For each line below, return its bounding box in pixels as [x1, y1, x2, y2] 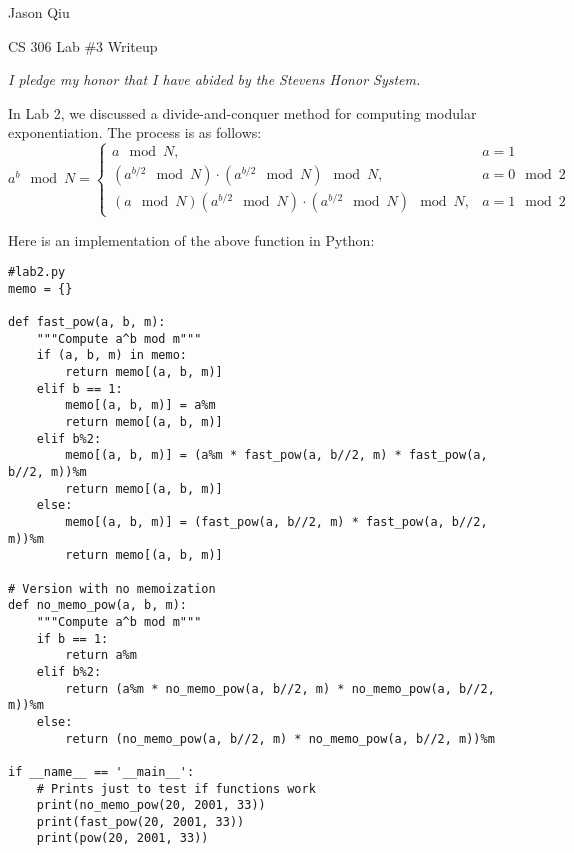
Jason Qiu [8, 2, 70, 22]
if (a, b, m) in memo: [36, 348, 187, 363]
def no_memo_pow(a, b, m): [8, 598, 187, 613]
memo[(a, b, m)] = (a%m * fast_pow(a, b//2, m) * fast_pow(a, [65, 448, 488, 463]
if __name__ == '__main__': [8, 764, 195, 779]
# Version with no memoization [8, 581, 216, 596]
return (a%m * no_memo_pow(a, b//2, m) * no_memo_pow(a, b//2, [65, 681, 495, 696]
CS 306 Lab [8, 35, 80, 56]
